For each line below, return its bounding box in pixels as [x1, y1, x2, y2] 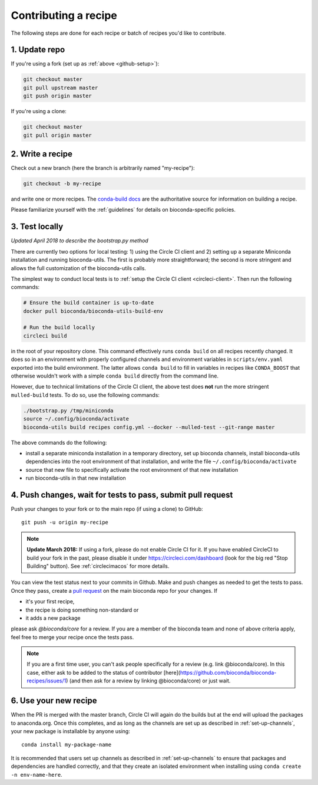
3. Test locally [11, 222, 64, 232]
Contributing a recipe [11, 9, 118, 22]
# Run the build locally [23, 324, 95, 331]
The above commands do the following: [11, 439, 107, 446]
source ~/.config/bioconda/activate [23, 416, 130, 422]
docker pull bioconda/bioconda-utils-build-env [23, 307, 163, 314]
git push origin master [23, 93, 92, 100]
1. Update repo [11, 45, 65, 55]
